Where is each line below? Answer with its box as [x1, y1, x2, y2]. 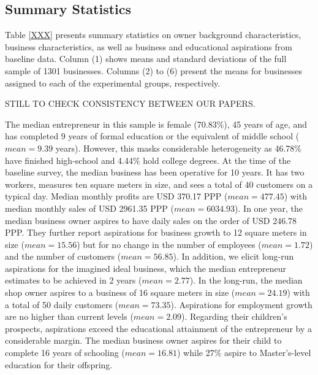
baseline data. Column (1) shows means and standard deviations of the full [5, 52, 287, 65]
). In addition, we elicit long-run [173, 250, 294, 263]
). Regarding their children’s [181, 310, 287, 323]
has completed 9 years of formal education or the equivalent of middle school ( [5, 130, 300, 142]
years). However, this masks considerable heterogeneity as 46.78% [55, 141, 301, 154]
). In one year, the [235, 201, 303, 214]
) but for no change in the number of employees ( [77, 238, 262, 250]
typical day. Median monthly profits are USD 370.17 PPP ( [5, 190, 228, 203]
